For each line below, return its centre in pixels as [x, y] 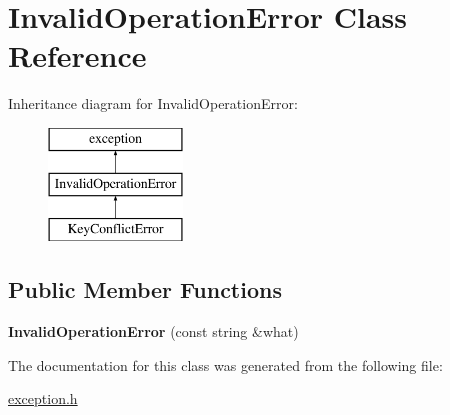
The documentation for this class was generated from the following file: [225, 364]
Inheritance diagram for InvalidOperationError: [153, 103]
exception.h [43, 398]
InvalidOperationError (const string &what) [153, 331]
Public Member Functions [145, 289]
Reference [77, 55]
